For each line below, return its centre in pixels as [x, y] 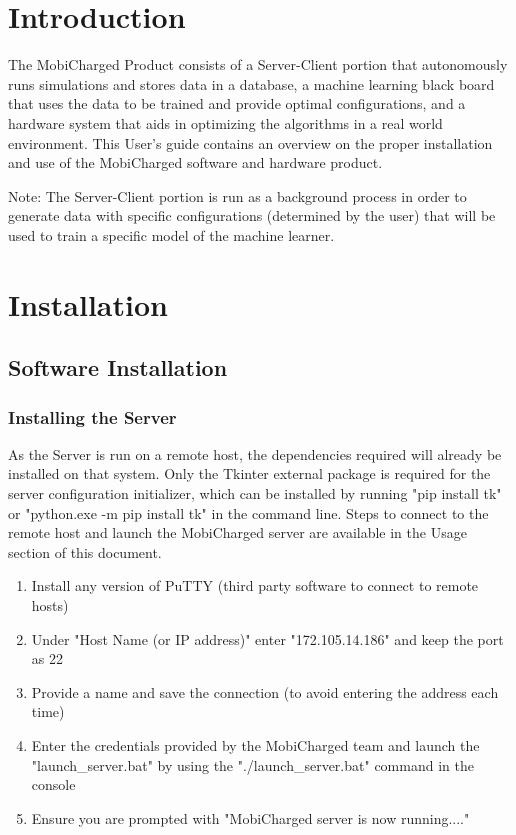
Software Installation [118, 367]
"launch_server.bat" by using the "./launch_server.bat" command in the [252, 764]
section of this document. [85, 551]
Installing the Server [92, 416]
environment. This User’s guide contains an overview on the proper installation [250, 142]
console [53, 784]
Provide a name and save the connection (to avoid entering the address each [265, 691]
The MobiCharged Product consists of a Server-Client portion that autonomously [258, 64]
